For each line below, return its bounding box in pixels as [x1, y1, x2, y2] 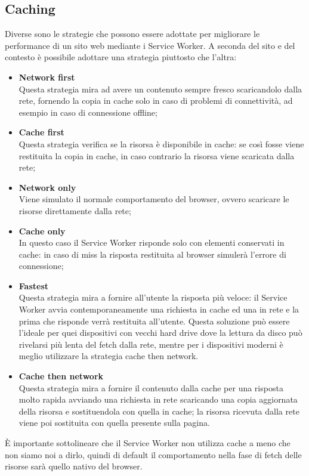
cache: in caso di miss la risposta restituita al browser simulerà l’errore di [18, 248, 286, 260]
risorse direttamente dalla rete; [18, 204, 131, 217]
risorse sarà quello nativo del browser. [5, 460, 143, 472]
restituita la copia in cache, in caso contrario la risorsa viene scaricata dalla [18, 149, 295, 162]
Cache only [18, 224, 66, 237]
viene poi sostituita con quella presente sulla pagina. [18, 416, 210, 429]
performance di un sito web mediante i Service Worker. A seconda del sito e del [5, 39, 295, 51]
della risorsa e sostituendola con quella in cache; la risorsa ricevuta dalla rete [18, 404, 299, 417]
